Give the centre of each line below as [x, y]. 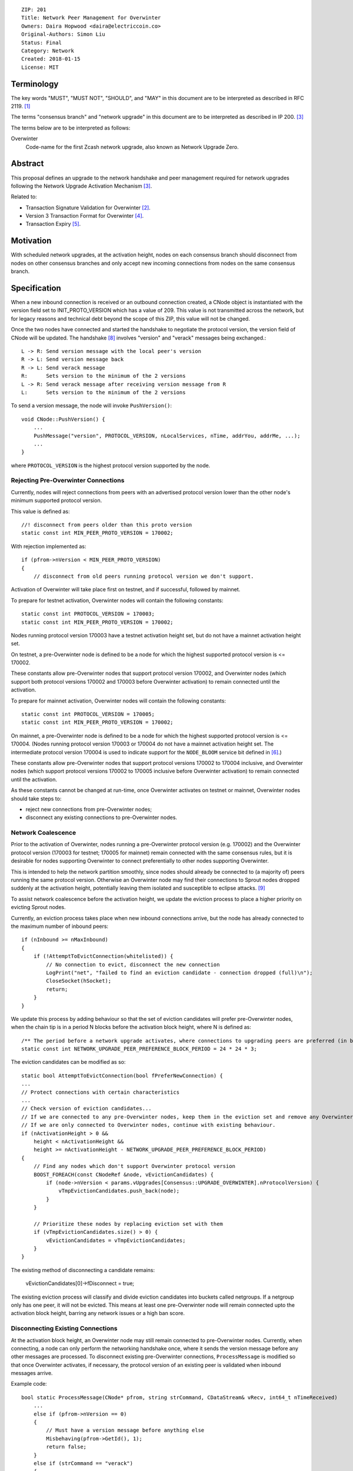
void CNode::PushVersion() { [63, 419]
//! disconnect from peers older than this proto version [107, 525]
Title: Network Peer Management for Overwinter [91, 18]
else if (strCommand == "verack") [83, 1463]
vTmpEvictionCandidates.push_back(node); [119, 1191]
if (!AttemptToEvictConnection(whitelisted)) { [103, 956]
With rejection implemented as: [49, 546]
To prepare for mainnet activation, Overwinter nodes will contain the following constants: [119, 701]
